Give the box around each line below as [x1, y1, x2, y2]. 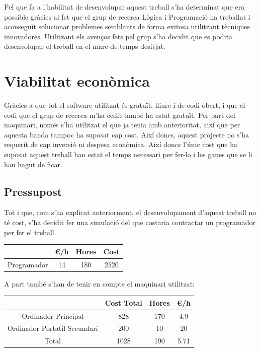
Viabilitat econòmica [4, 71, 150, 91]
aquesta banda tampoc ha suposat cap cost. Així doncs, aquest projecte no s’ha [4, 129, 249, 139]
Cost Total [105, 297, 142, 308]
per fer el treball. [4, 227, 56, 237]
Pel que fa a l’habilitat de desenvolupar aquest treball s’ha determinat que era [4, 2, 245, 12]
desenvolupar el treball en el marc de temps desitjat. [4, 41, 165, 51]
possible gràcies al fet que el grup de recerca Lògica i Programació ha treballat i [4, 11, 250, 22]
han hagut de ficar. [4, 159, 62, 169]
